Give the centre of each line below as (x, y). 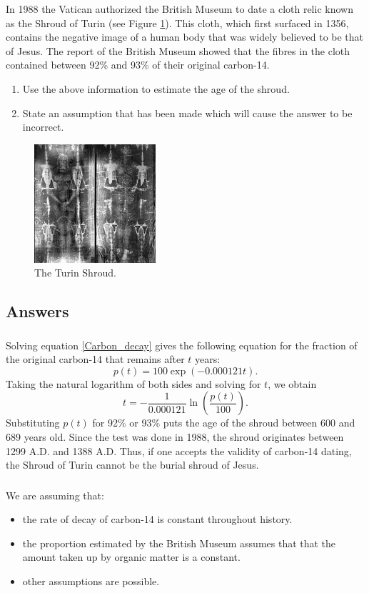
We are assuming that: (55, 495)
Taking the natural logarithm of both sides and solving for (133, 383)
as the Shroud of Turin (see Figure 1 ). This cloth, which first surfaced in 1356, (177, 23)
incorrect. (43, 127)
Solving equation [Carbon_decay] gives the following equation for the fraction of (182, 345)
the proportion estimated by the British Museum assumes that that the (179, 543)
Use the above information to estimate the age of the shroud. (156, 88)
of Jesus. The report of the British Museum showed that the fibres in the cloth (178, 50)
